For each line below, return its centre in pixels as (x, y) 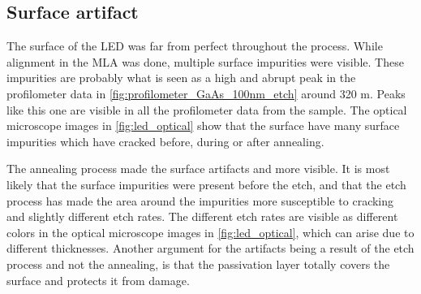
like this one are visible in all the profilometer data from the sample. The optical (207, 109)
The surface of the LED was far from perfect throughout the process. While (195, 46)
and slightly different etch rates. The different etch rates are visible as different (202, 216)
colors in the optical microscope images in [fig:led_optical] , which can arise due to (210, 232)
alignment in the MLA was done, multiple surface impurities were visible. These (205, 61)
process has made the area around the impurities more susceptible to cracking (200, 200)
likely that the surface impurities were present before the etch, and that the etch (206, 184)
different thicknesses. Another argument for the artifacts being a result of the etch (210, 248)
